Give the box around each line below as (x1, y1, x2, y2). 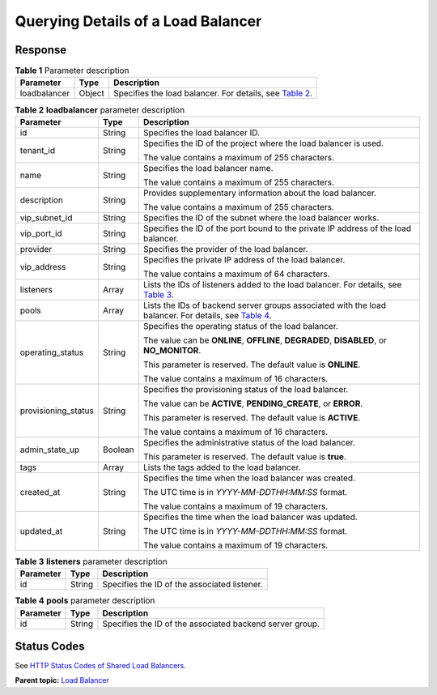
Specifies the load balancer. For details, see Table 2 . (113, 87, 313, 99)
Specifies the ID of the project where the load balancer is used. (142, 138, 384, 149)
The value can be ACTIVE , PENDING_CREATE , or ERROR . (142, 398, 363, 409)
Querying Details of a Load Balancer (15, 12, 262, 30)
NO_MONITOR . (142, 344, 202, 356)
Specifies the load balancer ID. (142, 126, 261, 138)
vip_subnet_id (19, 211, 73, 223)
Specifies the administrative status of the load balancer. (142, 437, 355, 448)
